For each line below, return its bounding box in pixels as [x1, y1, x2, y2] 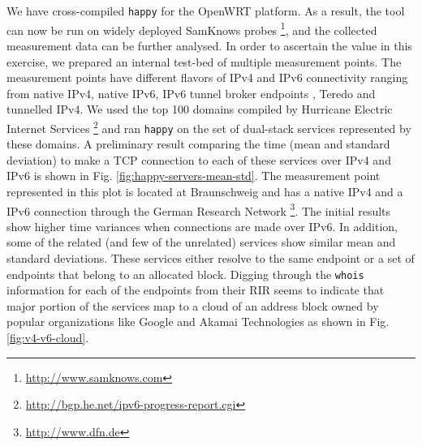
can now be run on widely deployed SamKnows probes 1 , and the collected [6, 19, 377, 38]
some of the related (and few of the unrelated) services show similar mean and [6, 234, 396, 251]
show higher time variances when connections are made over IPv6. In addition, [6, 217, 398, 234]
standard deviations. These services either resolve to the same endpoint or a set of [6, 250, 415, 266]
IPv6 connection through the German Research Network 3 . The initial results [6, 199, 391, 219]
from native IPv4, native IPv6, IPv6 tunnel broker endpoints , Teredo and [6, 84, 376, 101]
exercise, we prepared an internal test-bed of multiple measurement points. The [6, 53, 402, 70]
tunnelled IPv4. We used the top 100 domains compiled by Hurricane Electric [6, 101, 393, 118]
